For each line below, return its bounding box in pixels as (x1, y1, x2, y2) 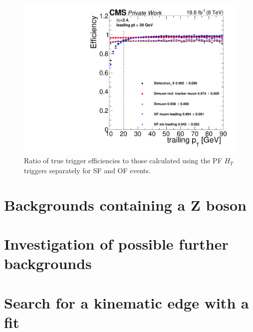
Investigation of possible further (4, 234, 229, 254)
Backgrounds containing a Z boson (4, 194, 247, 215)
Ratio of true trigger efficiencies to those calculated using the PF (24, 155, 222, 166)
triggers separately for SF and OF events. (24, 165, 151, 175)
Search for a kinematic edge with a (4, 292, 249, 313)
